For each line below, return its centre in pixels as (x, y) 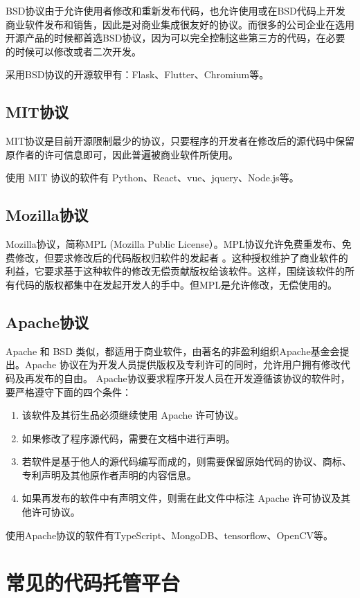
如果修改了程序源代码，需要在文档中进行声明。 (128, 438)
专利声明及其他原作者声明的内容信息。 (109, 474)
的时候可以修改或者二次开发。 (73, 51)
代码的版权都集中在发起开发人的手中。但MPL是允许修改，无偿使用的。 (176, 284)
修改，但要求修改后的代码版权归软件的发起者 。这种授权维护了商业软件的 (181, 257)
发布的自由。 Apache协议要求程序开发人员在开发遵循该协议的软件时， (192, 378)
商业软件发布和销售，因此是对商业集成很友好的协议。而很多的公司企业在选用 (180, 24)
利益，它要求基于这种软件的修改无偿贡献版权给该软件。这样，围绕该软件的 (175, 271)
